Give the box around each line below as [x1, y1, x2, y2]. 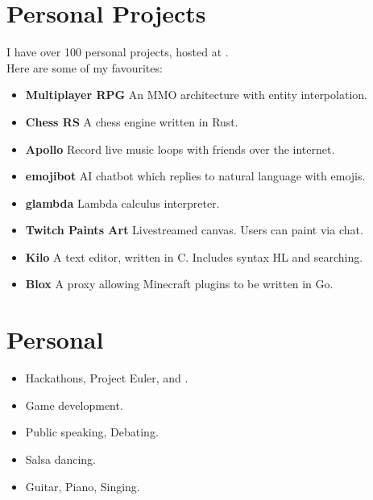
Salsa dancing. [25, 450, 97, 467]
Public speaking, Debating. [25, 424, 159, 440]
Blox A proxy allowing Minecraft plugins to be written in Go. [25, 275, 334, 292]
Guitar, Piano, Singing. [25, 477, 140, 494]
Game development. [25, 396, 123, 413]
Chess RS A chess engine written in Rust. [25, 113, 238, 130]
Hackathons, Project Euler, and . [25, 370, 189, 386]
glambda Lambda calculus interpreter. [25, 194, 220, 211]
